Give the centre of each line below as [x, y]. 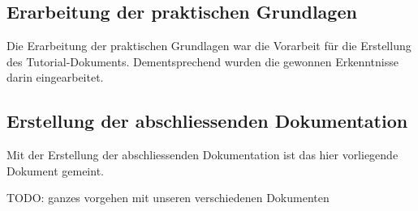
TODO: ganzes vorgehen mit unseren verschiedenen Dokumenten [168, 198]
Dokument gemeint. [55, 170]
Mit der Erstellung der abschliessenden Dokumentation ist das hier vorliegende [203, 155]
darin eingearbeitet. [55, 77]
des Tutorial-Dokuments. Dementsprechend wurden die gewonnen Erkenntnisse [203, 61]
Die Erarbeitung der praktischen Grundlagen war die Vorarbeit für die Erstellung [209, 46]
